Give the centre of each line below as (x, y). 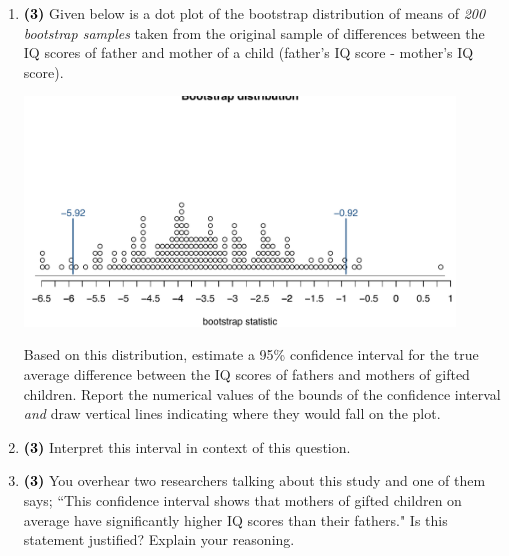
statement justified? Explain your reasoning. (159, 539)
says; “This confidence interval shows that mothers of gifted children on (242, 499)
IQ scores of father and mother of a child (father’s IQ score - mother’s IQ (248, 52)
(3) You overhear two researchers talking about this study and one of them (254, 480)
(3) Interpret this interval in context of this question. (187, 446)
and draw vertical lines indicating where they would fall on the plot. (232, 413)
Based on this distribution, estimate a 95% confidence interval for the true (251, 354)
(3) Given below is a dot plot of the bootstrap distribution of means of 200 (254, 13)
